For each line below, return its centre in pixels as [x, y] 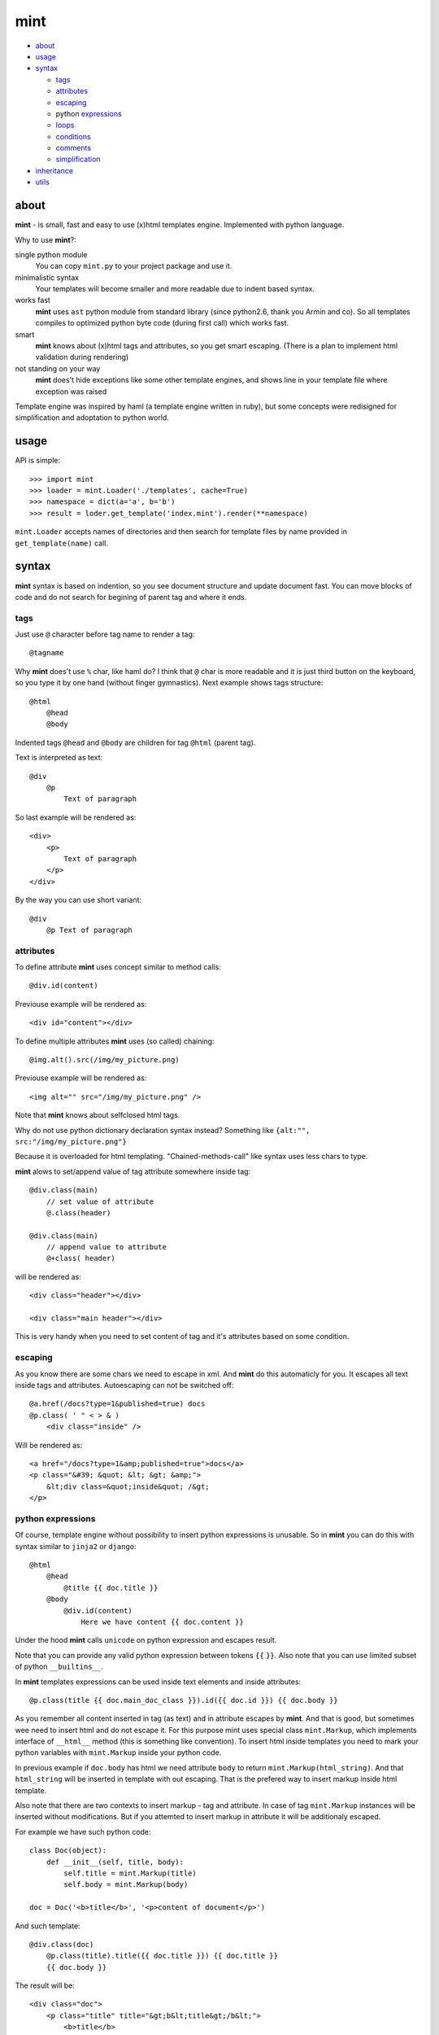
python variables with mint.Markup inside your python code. [118, 1753]
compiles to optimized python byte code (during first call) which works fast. [162, 323]
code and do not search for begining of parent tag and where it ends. [131, 597]
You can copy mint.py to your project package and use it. [134, 266]
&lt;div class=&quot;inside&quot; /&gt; [128, 1486]
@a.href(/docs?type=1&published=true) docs [117, 1404]
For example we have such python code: [83, 1831]
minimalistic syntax [47, 278]
